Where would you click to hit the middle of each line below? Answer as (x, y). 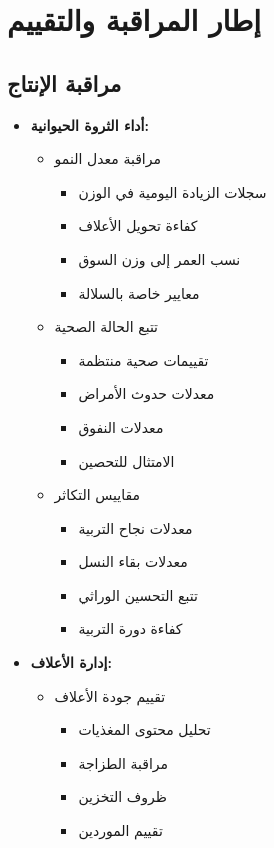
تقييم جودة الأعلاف (110, 695)
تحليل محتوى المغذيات (144, 729)
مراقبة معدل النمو (107, 158)
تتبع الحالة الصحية (106, 326)
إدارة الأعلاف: (71, 662)
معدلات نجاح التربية (135, 527)
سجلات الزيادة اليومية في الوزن (172, 191)
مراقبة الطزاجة (123, 762)
